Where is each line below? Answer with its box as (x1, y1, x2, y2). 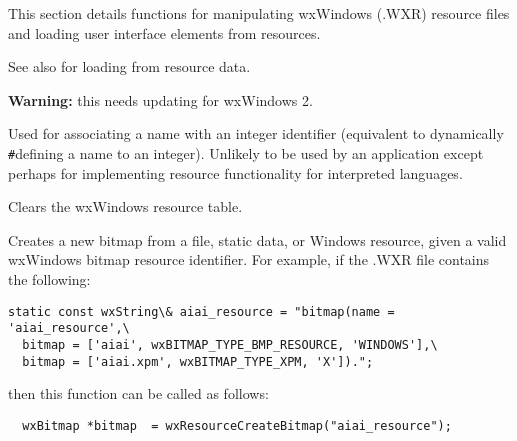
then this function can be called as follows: (8, 383, 269, 404)
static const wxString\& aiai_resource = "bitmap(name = (8, 304, 395, 319)
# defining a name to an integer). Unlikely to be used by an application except (8, 142, 484, 163)
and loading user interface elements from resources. (8, 22, 321, 43)
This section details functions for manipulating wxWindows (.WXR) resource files (8, 3, 510, 23)
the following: (8, 269, 91, 289)
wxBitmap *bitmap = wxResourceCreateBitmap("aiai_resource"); (22, 418, 452, 433)
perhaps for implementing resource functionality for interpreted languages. (8, 162, 463, 183)
